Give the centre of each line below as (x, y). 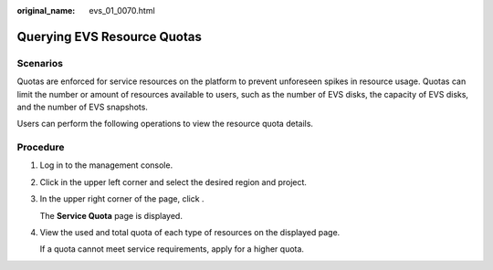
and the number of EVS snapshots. (82, 107)
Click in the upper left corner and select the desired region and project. (173, 182)
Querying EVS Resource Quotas (110, 36)
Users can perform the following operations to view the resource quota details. (165, 124)
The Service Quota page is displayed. (111, 215)
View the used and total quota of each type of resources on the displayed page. (190, 233)
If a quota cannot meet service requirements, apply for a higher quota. (172, 249)
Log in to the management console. (106, 165)
